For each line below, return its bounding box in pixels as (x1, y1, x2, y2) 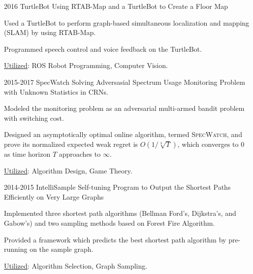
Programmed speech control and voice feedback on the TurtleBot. (4, 43, 202, 54)
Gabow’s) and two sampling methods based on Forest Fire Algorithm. (4, 217, 215, 228)
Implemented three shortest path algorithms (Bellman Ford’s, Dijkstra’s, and (4, 208, 236, 218)
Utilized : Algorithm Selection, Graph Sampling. (4, 260, 148, 271)
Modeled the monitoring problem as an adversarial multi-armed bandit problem (4, 103, 245, 113)
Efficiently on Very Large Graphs (4, 191, 104, 202)
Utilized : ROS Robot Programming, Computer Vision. (4, 60, 168, 70)
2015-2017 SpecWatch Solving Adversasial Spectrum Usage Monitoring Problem (4, 76, 245, 87)
